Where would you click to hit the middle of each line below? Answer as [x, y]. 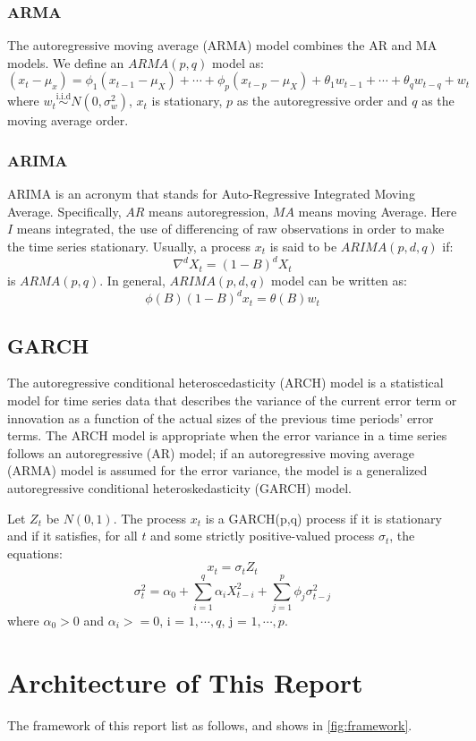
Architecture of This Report [185, 681]
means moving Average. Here [378, 211]
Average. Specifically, [64, 211]
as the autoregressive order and [322, 101]
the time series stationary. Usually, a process [129, 247]
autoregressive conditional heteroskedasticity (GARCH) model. [179, 487]
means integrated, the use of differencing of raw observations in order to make [230, 229]
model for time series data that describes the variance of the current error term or [232, 400]
